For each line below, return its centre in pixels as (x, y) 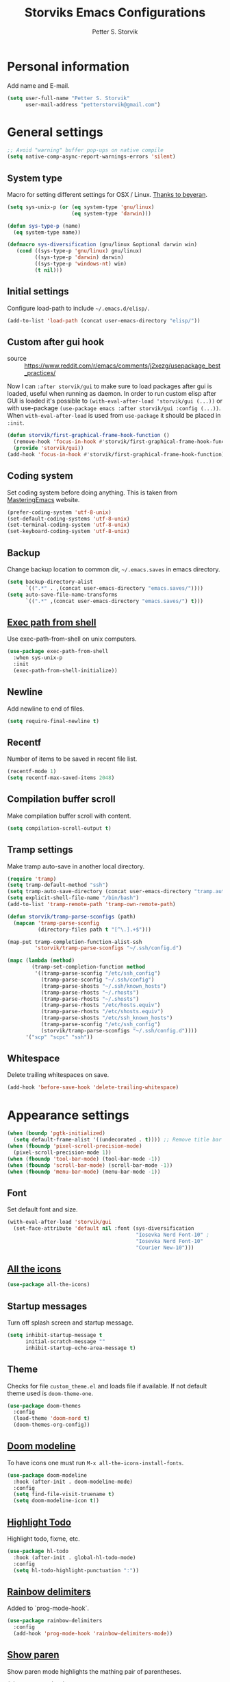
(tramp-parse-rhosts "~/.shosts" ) (90, 999)
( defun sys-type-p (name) (44, 226)
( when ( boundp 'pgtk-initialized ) (56, 1133)
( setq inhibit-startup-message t (55, 1336)
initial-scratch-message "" (65, 1341)
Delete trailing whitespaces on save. (58, 1075)
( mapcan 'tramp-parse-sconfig (56, 923)
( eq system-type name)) (47, 232)
